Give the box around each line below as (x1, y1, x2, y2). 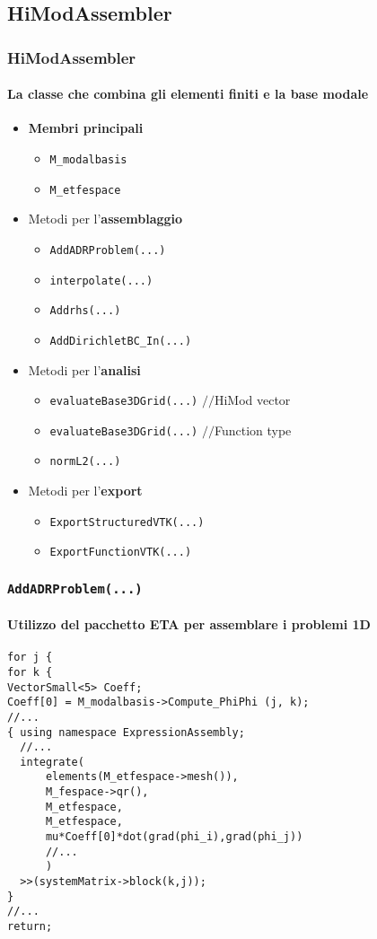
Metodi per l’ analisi (28, 360, 141, 379)
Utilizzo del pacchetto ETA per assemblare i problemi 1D (7, 615, 371, 634)
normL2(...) (49, 455, 121, 469)
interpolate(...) (49, 274, 153, 287)
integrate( (20, 755, 84, 768)
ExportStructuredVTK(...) (49, 515, 205, 529)
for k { (7, 665, 53, 679)
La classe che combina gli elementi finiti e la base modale (7, 84, 369, 103)
